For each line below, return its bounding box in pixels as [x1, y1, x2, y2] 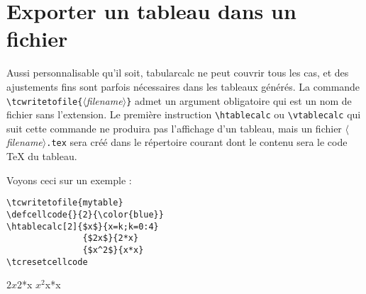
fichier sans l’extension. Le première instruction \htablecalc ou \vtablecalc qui [6, 107, 361, 122]
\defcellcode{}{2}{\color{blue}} [6, 209, 164, 220]
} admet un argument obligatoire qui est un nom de [126, 93, 352, 108]
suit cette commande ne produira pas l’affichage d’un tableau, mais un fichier [6, 120, 342, 135]
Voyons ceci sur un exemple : [6, 172, 132, 187]
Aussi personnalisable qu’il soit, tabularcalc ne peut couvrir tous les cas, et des [6, 65, 349, 80]
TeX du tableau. [6, 149, 77, 164]
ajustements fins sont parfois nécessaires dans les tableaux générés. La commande [6, 79, 360, 94]
